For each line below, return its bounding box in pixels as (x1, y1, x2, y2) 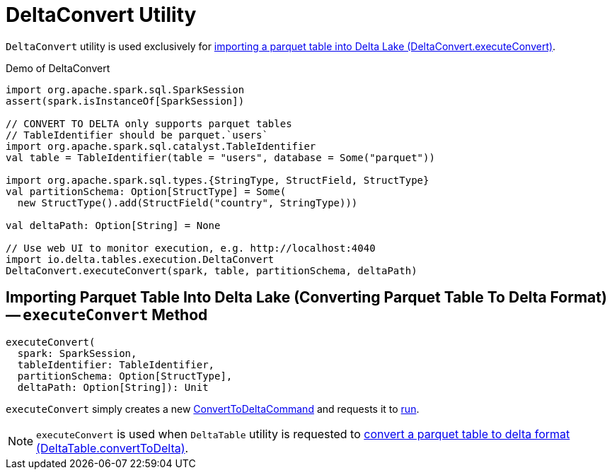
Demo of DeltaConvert (6, 61, 110, 74)
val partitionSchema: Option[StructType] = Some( (6, 185, 287, 197)
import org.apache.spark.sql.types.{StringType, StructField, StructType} (6, 174, 429, 186)
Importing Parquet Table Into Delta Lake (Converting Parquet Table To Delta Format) (6, 288, 607, 307)
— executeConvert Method (6, 306, 208, 324)
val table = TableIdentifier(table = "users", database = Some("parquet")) (6, 151, 435, 163)
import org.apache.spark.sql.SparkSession (6, 83, 245, 95)
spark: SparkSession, (17, 347, 137, 359)
